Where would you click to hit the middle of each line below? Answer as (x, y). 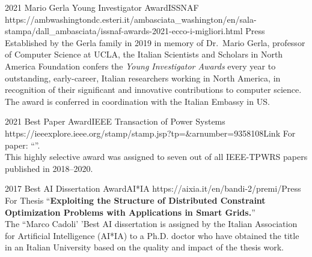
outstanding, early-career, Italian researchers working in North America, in (143, 78)
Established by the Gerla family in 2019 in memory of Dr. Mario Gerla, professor (155, 42)
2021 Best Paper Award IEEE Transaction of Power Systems (115, 121)
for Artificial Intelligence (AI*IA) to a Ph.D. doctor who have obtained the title (152, 235)
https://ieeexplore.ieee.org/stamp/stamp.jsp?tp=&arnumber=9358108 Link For (150, 133)
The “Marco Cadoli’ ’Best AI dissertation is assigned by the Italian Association (151, 224)
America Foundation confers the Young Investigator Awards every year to (140, 66)
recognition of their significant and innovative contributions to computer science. (153, 90)
